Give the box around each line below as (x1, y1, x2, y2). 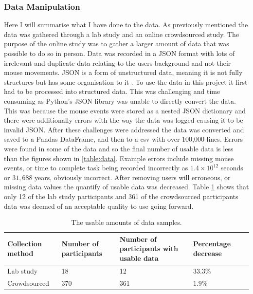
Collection (7, 239, 42, 249)
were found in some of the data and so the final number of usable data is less (4, 143, 234, 153)
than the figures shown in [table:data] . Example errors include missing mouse (4, 153, 234, 163)
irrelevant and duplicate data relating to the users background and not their (4, 57, 231, 68)
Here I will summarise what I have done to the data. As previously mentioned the (4, 19, 248, 30)
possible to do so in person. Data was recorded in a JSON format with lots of (4, 48, 235, 58)
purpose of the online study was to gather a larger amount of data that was (4, 38, 229, 49)
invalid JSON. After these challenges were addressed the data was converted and (4, 124, 244, 134)
